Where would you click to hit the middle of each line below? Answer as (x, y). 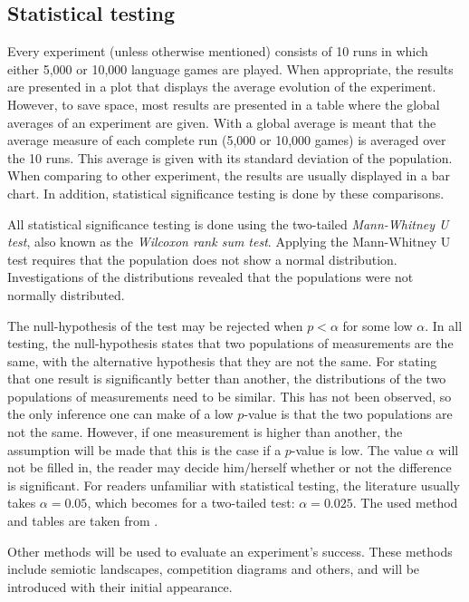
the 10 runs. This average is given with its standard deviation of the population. (230, 157)
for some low (378, 325)
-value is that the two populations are (348, 414)
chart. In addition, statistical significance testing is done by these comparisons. (226, 193)
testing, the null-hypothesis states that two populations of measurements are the (230, 343)
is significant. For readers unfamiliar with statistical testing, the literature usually (234, 485)
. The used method (405, 503)
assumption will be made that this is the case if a (144, 449)
